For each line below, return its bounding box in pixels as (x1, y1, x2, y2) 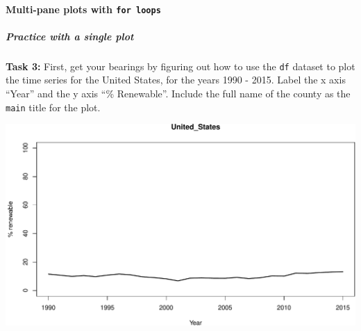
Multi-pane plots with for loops (6, 1, 161, 16)
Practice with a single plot (6, 29, 134, 43)
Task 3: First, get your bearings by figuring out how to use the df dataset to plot (6, 58, 355, 73)
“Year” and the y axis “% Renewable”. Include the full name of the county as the (6, 86, 351, 101)
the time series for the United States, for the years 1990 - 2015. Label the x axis (6, 72, 346, 87)
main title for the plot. (6, 99, 101, 114)
